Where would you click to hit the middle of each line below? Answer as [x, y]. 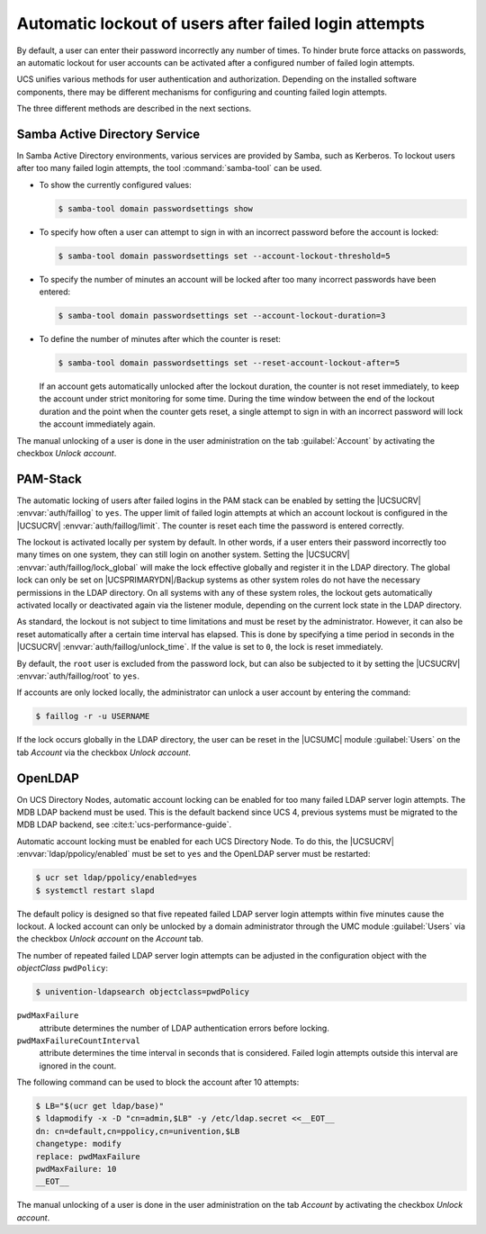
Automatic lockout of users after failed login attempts [220, 23]
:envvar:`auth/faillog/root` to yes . [78, 676]
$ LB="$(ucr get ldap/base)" [100, 1106]
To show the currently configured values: [116, 185]
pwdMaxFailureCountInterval [79, 1040]
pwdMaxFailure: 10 [76, 1169]
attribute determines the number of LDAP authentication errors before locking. [184, 1028]
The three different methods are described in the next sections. [134, 109]
